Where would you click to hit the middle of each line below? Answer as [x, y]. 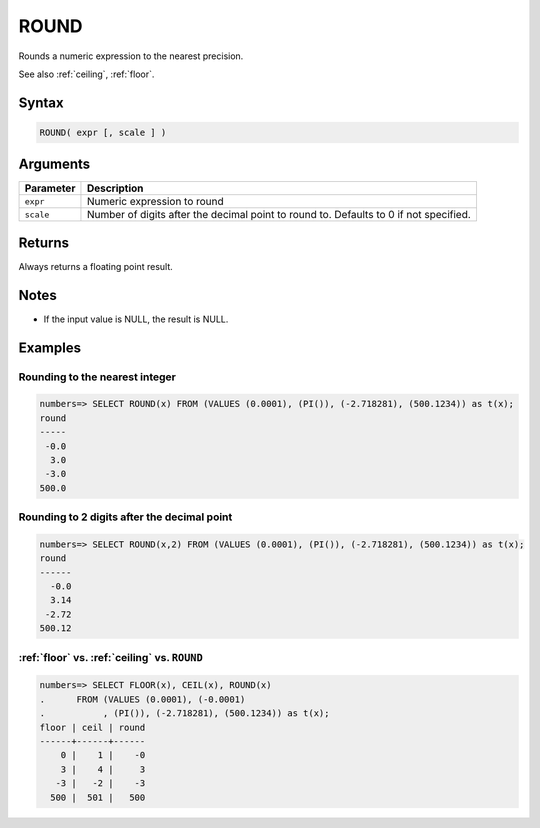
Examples [50, 347]
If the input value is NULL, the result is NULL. [136, 319]
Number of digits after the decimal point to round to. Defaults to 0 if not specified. [279, 215]
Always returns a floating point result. [96, 266]
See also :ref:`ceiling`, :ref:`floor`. [86, 74]
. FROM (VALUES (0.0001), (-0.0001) [142, 699]
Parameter [50, 188]
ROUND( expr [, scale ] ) [103, 132]
